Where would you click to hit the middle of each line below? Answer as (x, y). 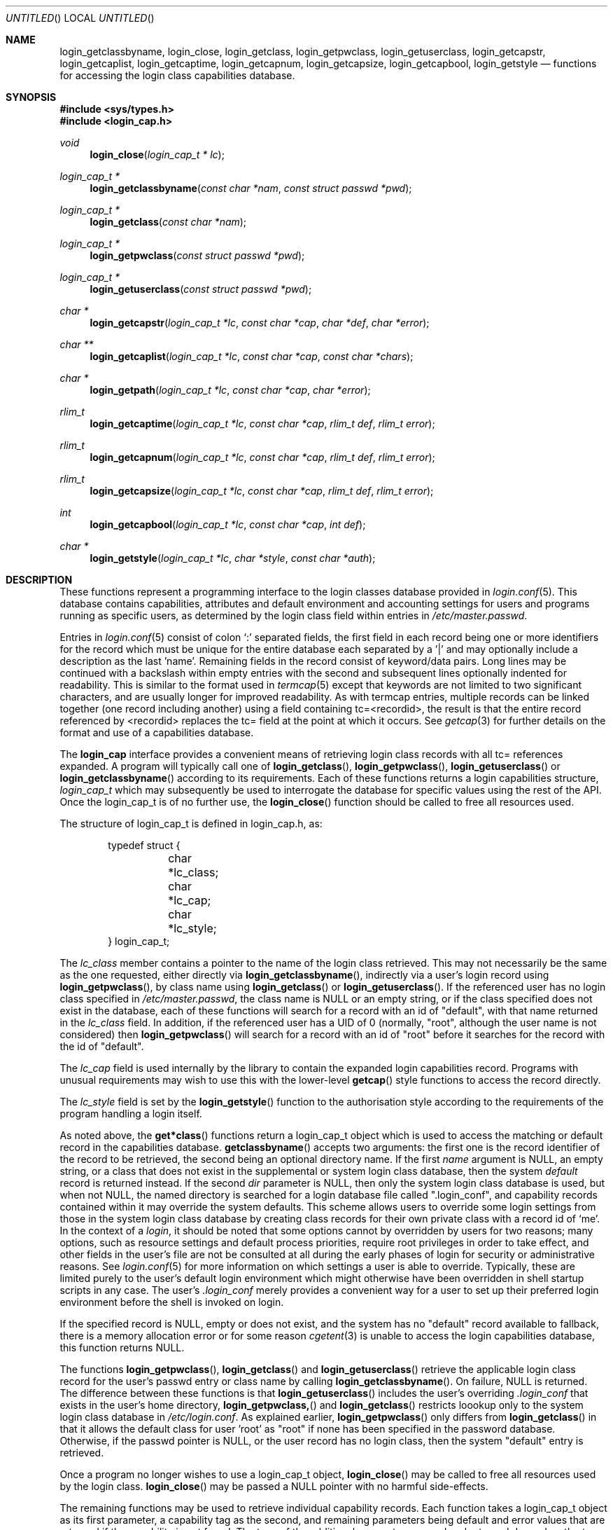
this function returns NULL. (122, 1348)
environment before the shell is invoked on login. (172, 1302)
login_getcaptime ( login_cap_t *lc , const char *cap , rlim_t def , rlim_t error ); (262, 423)
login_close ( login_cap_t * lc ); (157, 154)
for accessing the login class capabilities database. (177, 75)
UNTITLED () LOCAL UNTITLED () (80, 18)
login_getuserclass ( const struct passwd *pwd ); (201, 289)
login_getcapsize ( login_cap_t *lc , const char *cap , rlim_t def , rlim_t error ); (262, 491)
